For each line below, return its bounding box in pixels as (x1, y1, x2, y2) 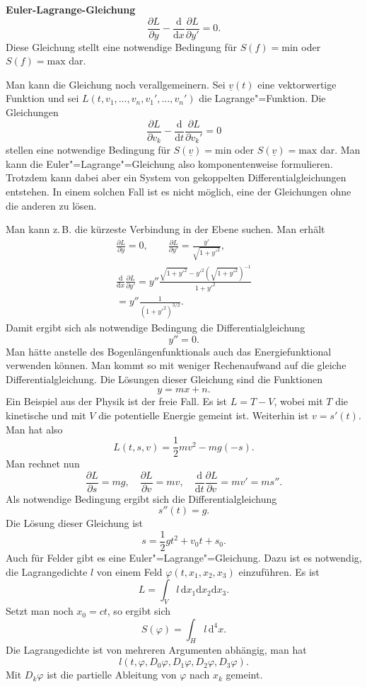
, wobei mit (274, 394, 323, 409)
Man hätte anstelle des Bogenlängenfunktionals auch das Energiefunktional (6, 343, 332, 358)
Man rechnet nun (6, 456, 80, 471)
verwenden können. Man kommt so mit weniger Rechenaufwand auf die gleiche (6, 358, 346, 373)
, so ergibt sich (107, 603, 171, 618)
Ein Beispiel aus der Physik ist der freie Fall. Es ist (6, 394, 228, 409)
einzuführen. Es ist (238, 564, 320, 579)
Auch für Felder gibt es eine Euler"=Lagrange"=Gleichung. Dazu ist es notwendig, (6, 550, 362, 565)
